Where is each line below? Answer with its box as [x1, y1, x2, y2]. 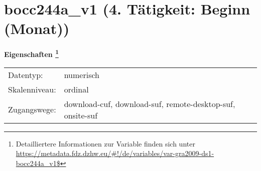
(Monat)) [4, 18, 70, 38]
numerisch [64, 68, 99, 80]
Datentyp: [8, 68, 43, 80]
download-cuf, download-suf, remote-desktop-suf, [64, 97, 235, 109]
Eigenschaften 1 [4, 47, 59, 59]
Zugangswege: [8, 103, 56, 115]
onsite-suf [64, 109, 98, 121]
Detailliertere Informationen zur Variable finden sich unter [16, 138, 195, 148]
